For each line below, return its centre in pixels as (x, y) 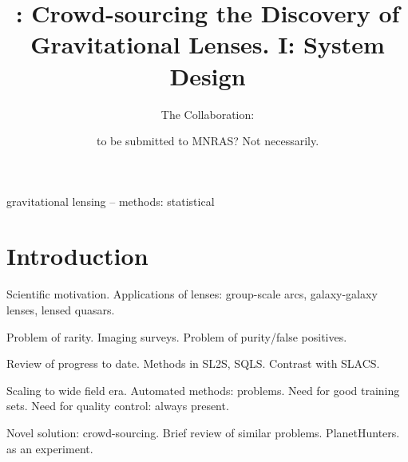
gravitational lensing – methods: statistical (111, 201)
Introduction (77, 256)
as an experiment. (50, 448)
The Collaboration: (208, 114)
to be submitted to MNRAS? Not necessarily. (208, 141)
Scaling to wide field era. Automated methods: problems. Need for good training (203, 390)
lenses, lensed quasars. (61, 310)
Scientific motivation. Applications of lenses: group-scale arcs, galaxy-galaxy (192, 294)
